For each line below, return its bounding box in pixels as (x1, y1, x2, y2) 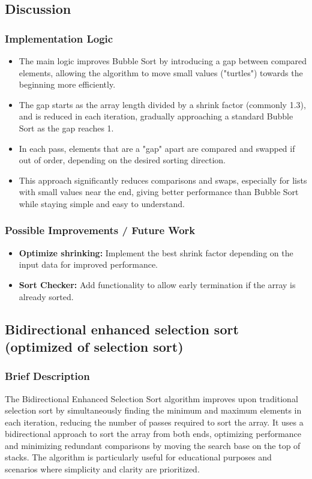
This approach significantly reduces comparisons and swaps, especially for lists (19, 173, 307, 186)
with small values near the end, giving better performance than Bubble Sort (19, 185, 299, 198)
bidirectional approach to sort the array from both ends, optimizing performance (5, 427, 302, 440)
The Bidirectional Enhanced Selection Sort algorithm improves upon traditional (5, 392, 298, 405)
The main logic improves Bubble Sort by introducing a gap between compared (19, 55, 307, 67)
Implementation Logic (5, 31, 113, 46)
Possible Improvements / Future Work (5, 223, 196, 238)
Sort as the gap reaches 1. (19, 121, 114, 134)
